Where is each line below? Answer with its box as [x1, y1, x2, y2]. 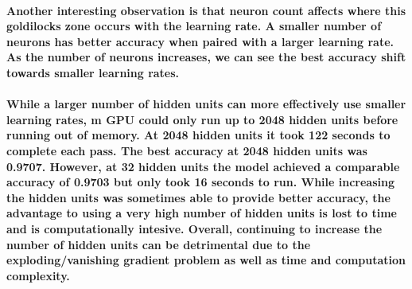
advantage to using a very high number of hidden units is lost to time [6, 205, 397, 221]
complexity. [6, 267, 70, 283]
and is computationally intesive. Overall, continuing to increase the [6, 220, 383, 236]
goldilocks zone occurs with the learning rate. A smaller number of [6, 18, 382, 34]
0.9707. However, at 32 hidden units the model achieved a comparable [6, 158, 400, 174]
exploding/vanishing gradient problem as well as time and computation [6, 252, 406, 268]
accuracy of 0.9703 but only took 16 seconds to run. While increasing [6, 174, 395, 190]
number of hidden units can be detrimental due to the [6, 236, 311, 252]
